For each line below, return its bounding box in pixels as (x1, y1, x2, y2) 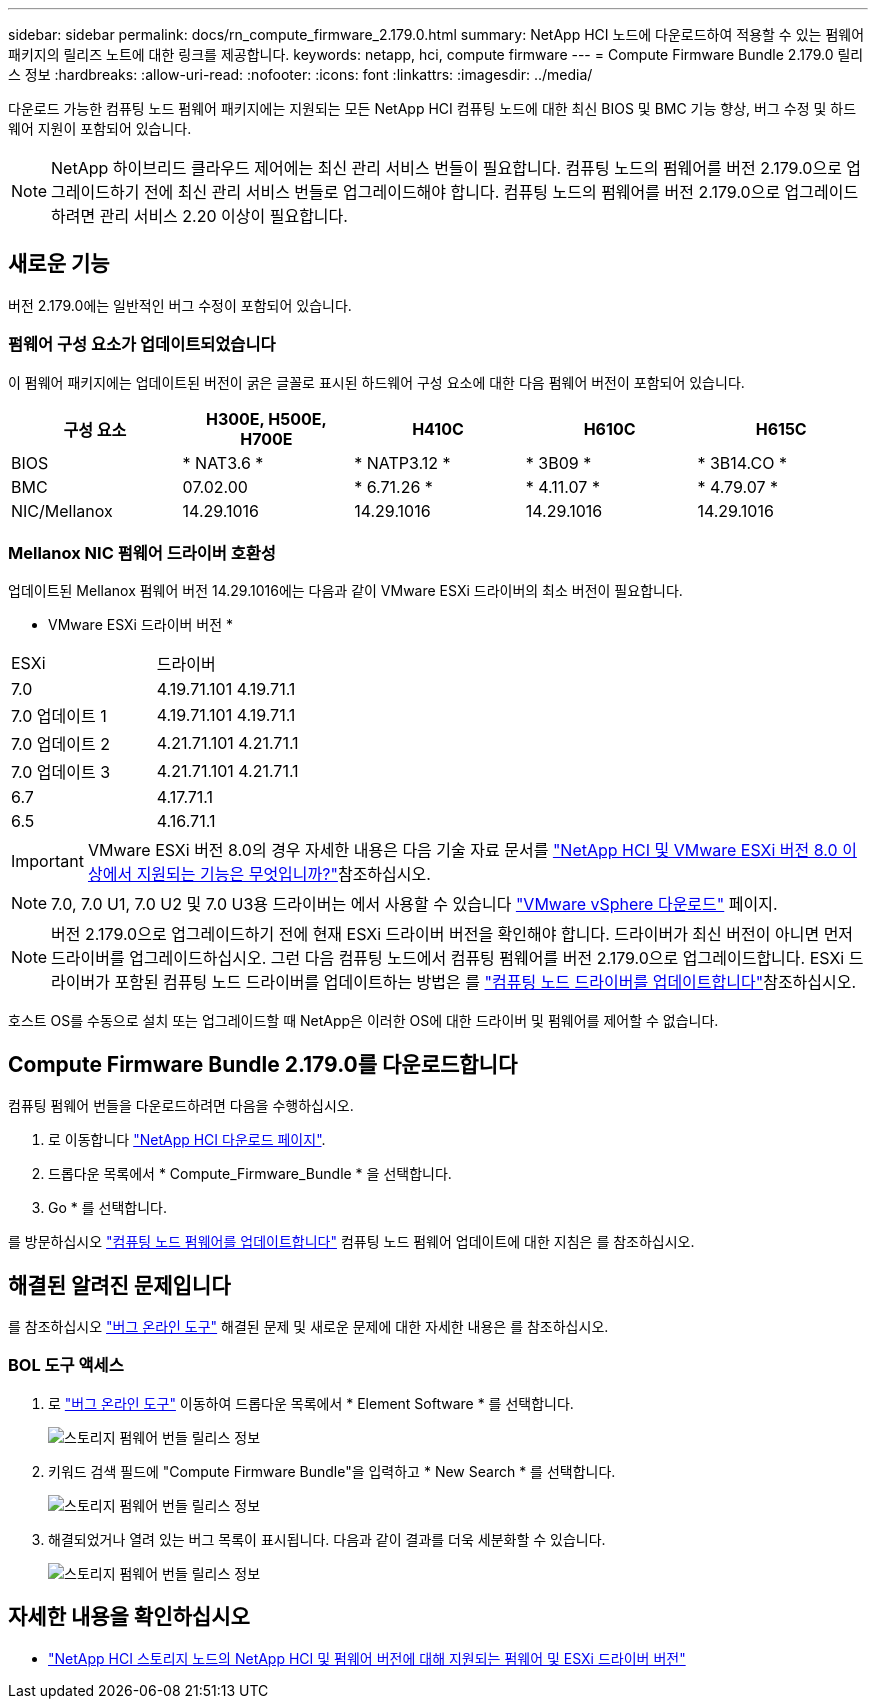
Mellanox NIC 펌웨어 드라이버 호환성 (8, 542, 276, 563)
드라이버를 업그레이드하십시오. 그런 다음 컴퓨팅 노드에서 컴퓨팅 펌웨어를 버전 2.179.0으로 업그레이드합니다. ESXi (51, 948, 845, 969)
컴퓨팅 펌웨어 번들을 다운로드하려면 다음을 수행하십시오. (8, 1097, 354, 1115)
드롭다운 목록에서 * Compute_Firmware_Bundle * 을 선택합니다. (48, 1165, 452, 1183)
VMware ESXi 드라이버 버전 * (48, 616, 234, 634)
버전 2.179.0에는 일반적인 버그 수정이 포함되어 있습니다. (8, 296, 352, 314)
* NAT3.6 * (182, 452, 264, 473)
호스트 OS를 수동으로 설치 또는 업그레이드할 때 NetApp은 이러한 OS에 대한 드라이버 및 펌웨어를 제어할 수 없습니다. (8, 1012, 719, 1030)
